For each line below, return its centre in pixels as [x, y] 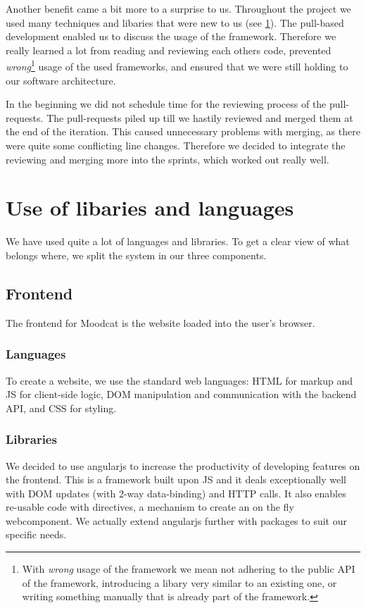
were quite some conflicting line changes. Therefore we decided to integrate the [176, 145]
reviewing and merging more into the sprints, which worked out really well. [168, 159]
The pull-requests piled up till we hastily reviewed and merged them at [200, 117]
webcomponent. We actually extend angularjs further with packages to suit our [176, 520]
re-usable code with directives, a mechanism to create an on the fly [150, 507]
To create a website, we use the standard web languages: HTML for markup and [179, 380]
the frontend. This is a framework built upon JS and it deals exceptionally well [176, 479]
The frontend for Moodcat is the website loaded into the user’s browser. [160, 322]
